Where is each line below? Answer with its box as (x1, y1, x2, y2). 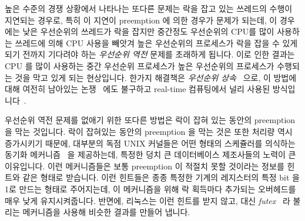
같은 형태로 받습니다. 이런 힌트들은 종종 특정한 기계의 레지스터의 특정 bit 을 (22, 171, 300, 183)
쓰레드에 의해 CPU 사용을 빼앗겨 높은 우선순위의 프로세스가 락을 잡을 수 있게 (15, 36, 298, 49)
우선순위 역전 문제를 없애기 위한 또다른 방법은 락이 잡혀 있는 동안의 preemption (5, 114, 296, 126)
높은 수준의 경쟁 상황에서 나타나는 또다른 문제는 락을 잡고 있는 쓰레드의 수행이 (5, 2, 293, 14)
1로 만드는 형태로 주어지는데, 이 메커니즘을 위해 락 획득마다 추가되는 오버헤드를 (5, 182, 296, 195)
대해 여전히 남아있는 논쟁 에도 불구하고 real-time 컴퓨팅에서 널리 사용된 (5, 83, 270, 95)
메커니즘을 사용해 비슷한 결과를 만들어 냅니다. (22, 206, 190, 218)
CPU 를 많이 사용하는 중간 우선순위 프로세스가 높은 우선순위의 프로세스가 (5, 59, 274, 72)
